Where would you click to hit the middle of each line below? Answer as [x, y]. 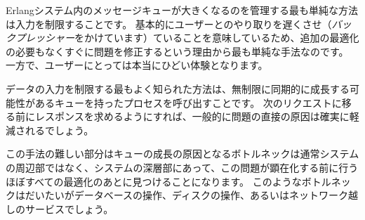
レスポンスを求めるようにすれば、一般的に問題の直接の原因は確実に [192, 116]
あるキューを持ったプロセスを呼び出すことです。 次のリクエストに [188, 102]
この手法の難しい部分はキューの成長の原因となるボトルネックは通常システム [182, 154]
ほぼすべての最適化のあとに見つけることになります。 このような [154, 181]
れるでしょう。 [59, 130]
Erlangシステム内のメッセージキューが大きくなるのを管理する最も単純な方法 [182, 10]
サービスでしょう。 [69, 208]
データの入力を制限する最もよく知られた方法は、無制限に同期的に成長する [178, 88]
